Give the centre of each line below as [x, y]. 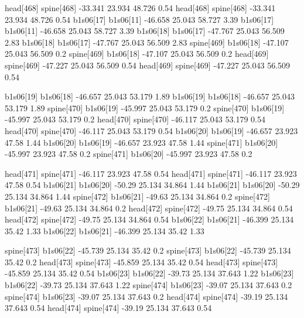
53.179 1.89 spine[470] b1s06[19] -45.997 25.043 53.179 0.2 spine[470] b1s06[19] [145, 107]
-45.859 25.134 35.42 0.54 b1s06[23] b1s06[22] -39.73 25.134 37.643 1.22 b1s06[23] [149, 273]
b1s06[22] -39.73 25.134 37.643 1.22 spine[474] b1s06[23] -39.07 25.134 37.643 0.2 [148, 285]
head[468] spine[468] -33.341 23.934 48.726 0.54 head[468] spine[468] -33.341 [140, 8]
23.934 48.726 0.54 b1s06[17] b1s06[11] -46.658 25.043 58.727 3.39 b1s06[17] [139, 19]
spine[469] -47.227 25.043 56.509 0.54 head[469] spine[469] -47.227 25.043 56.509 [148, 65]
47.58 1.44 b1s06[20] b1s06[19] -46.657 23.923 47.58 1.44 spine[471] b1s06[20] [141, 142]
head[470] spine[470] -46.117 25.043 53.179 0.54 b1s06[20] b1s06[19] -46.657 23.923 [151, 130]
